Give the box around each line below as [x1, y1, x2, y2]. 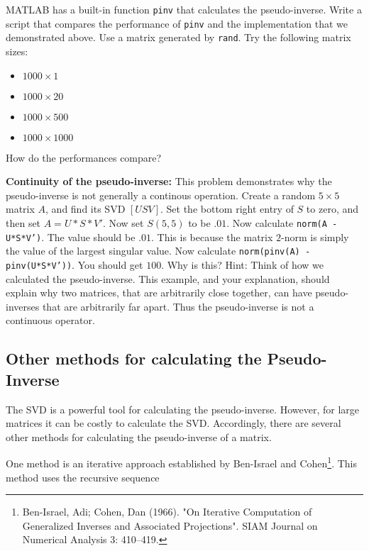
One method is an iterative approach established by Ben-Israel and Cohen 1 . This [6, 454, 357, 470]
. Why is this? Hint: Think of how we [161, 257, 324, 272]
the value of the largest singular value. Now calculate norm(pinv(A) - [6, 243, 311, 258]
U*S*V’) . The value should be [6, 229, 136, 244]
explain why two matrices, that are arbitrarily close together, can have [6, 285, 312, 300]
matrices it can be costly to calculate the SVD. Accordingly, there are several [6, 416, 341, 430]
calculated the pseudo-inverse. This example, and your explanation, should [6, 271, 330, 286]
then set [6, 215, 41, 230]
